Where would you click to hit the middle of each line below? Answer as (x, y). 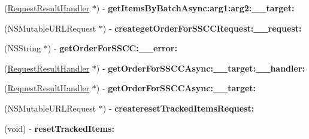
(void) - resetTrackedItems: (59, 128)
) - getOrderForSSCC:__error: (112, 48)
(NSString (23, 48)
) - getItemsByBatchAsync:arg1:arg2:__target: (195, 8)
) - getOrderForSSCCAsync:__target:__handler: (201, 68)
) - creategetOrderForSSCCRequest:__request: (202, 28)
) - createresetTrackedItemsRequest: (178, 108)
